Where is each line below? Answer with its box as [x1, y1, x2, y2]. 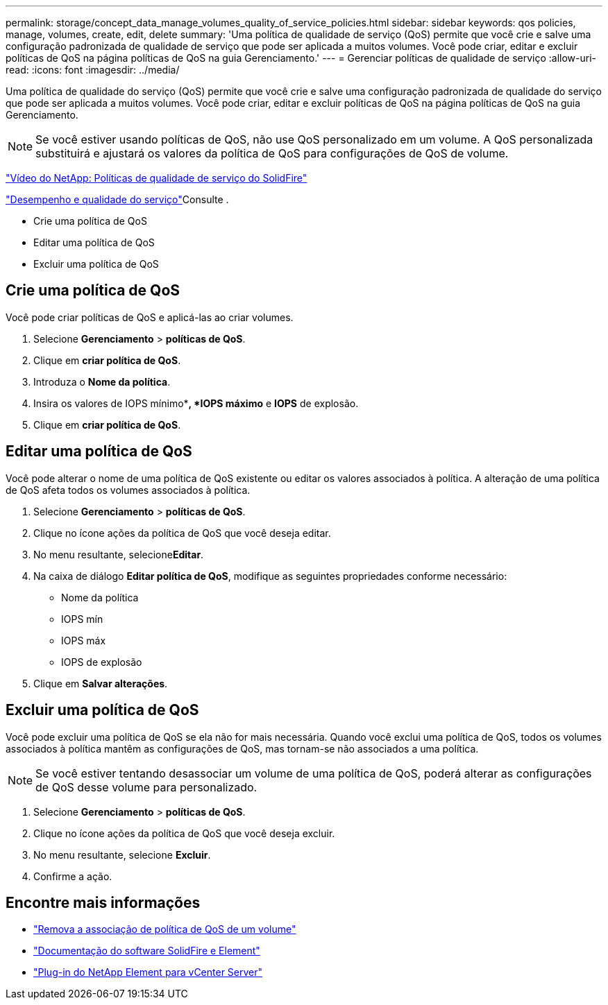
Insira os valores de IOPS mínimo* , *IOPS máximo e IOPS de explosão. [33, 397, 359, 409]
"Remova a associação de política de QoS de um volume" [33, 923, 296, 936]
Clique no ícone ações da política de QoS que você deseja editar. [33, 526, 331, 539]
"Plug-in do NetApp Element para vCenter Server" [33, 966, 263, 979]
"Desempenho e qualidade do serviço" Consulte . [6, 194, 229, 205]
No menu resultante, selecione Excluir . [33, 848, 211, 861]
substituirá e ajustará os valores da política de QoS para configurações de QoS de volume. [35, 146, 509, 160]
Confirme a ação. [33, 870, 112, 882]
